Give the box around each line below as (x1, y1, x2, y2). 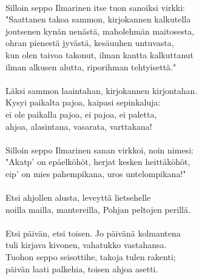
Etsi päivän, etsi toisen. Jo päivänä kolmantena (5, 226, 181, 239)
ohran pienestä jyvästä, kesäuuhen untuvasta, (5, 36, 174, 49)
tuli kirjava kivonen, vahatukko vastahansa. (5, 238, 167, 251)
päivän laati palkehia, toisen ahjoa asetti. (5, 262, 158, 275)
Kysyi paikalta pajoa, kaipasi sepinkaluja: (5, 96, 161, 109)
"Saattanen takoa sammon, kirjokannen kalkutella (5, 13, 191, 25)
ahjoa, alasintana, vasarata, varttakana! (5, 119, 152, 132)
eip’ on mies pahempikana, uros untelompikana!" (5, 167, 186, 180)
